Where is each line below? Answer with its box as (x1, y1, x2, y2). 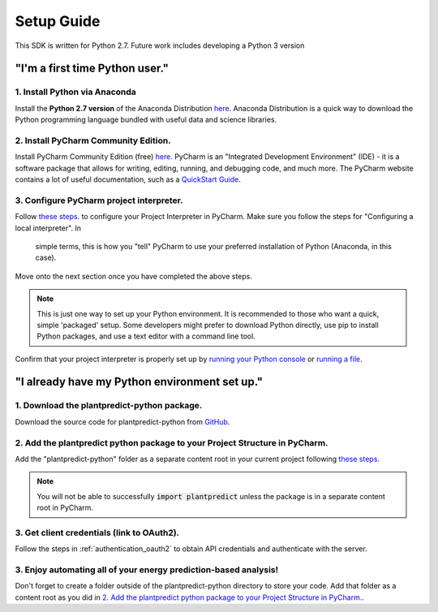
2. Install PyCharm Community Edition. (15, 135, 171, 146)
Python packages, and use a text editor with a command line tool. (36, 331, 255, 341)
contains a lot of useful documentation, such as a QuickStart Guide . (15, 175, 241, 184)
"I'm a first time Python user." (15, 62, 170, 75)
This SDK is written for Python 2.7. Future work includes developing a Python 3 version (15, 41, 305, 50)
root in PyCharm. (36, 503, 93, 513)
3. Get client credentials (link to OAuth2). (15, 527, 180, 538)
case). (35, 252, 57, 263)
